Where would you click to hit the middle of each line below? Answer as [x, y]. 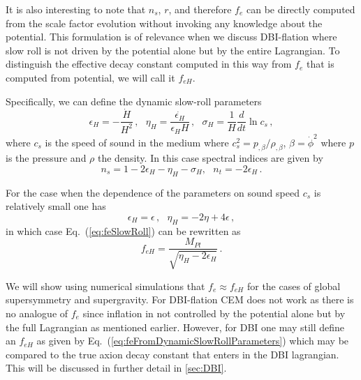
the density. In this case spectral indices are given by [210, 158]
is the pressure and [46, 158]
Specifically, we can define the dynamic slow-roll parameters [134, 101]
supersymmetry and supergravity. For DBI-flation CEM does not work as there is [180, 299]
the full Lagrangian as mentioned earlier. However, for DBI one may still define [175, 327]
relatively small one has [56, 206]
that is [320, 64]
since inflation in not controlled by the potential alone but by [214, 313]
